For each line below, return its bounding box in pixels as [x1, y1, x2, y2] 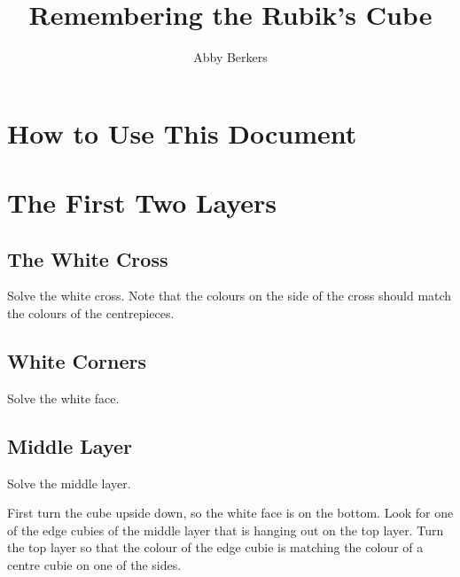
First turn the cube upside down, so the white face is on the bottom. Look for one [7, 503, 454, 522]
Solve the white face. [7, 388, 120, 407]
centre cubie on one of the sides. [7, 556, 182, 574]
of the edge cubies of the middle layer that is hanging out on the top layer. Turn [7, 520, 444, 539]
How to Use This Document [7, 114, 357, 151]
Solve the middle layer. [7, 473, 131, 492]
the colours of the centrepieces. [7, 304, 175, 323]
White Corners [7, 347, 147, 375]
